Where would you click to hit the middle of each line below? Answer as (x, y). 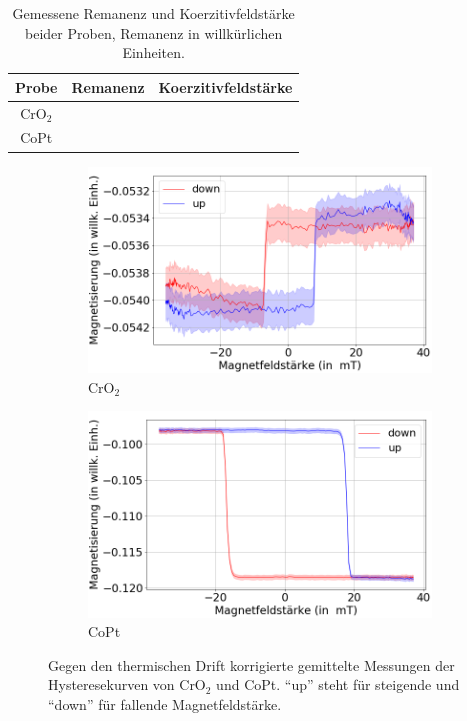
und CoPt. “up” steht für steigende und (338, 684)
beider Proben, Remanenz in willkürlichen (154, 32)
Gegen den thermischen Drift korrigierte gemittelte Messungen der (251, 664)
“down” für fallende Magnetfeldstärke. (165, 703)
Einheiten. (153, 52)
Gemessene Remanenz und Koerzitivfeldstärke (153, 13)
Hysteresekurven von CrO (127, 684)
